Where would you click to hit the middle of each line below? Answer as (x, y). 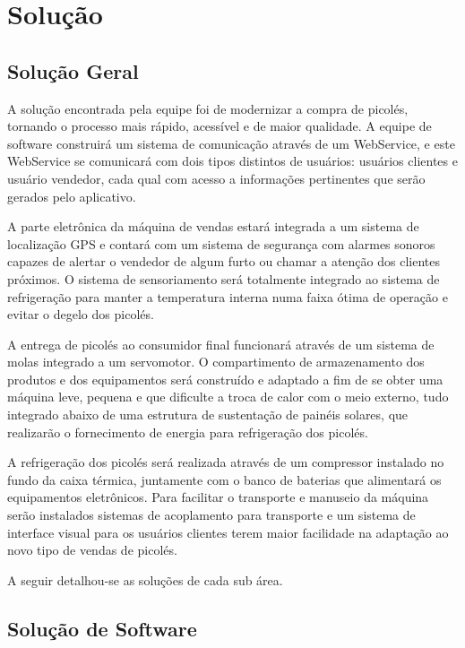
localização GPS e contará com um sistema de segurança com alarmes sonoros (221, 243)
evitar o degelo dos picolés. (81, 314)
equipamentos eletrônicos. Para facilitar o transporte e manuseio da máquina (218, 497)
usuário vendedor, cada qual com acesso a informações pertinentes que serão (216, 178)
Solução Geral (73, 70)
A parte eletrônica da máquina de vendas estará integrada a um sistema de (213, 226)
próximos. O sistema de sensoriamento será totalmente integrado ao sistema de (224, 278)
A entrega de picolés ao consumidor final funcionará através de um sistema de (221, 344)
